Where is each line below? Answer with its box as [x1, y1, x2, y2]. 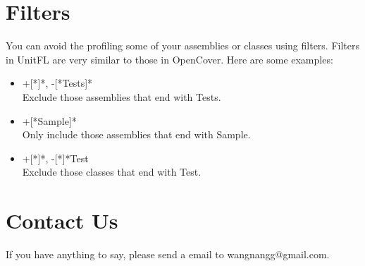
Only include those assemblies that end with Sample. [22, 127, 251, 142]
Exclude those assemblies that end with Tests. [22, 89, 221, 104]
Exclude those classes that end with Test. [22, 164, 202, 179]
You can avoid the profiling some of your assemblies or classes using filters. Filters [6, 38, 360, 53]
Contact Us [6, 206, 118, 235]
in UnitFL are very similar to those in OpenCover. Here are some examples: [6, 52, 333, 66]
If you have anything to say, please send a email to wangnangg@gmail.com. [6, 247, 330, 261]
